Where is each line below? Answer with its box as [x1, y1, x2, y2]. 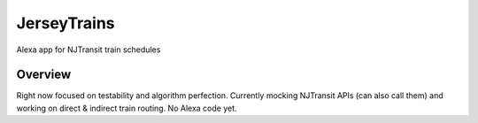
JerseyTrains [16, 13, 115, 33]
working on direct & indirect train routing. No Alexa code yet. [16, 103, 238, 113]
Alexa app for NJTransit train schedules [16, 44, 161, 55]
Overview [16, 67, 72, 82]
